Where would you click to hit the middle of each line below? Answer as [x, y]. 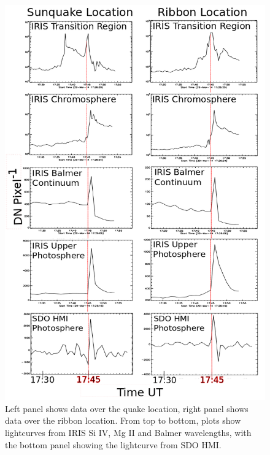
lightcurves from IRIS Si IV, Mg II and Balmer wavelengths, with [128, 432]
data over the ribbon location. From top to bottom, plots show [123, 420]
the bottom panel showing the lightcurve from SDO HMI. [113, 444]
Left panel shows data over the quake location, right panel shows [127, 408]
